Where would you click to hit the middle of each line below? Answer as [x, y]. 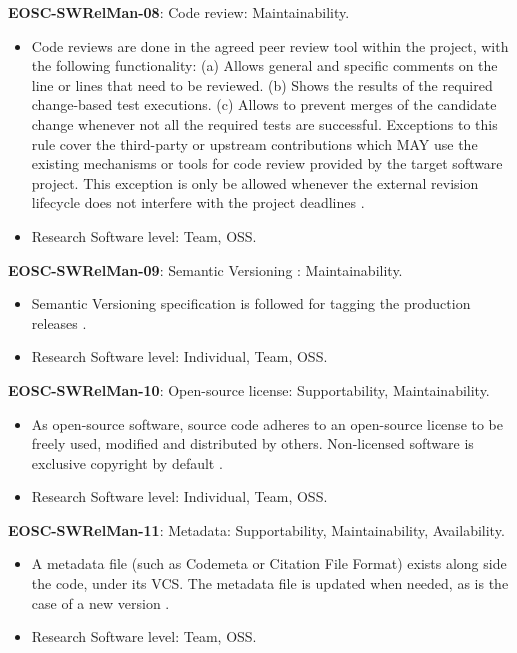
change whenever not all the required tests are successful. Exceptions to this [264, 123]
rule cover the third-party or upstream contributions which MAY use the [254, 143]
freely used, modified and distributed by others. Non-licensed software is [252, 443]
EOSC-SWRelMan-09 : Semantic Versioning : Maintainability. [205, 269]
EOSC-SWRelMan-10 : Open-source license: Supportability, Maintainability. [249, 389]
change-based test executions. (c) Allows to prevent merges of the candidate [264, 104]
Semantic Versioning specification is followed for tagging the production [251, 303]
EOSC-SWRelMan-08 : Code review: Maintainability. [179, 12]
